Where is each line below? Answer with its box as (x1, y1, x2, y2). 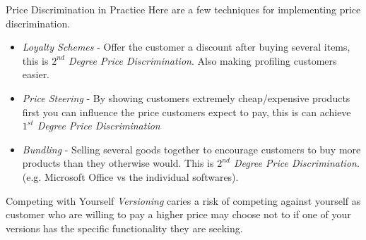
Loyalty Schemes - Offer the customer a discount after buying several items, (22, 39, 350, 54)
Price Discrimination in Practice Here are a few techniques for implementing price (6, 2, 361, 16)
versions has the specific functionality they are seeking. (6, 220, 243, 235)
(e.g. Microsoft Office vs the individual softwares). (22, 169, 239, 184)
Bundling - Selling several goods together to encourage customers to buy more (22, 141, 361, 156)
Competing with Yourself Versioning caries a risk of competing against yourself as (6, 193, 361, 208)
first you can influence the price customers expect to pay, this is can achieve (22, 104, 351, 119)
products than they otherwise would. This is (22, 156, 214, 170)
